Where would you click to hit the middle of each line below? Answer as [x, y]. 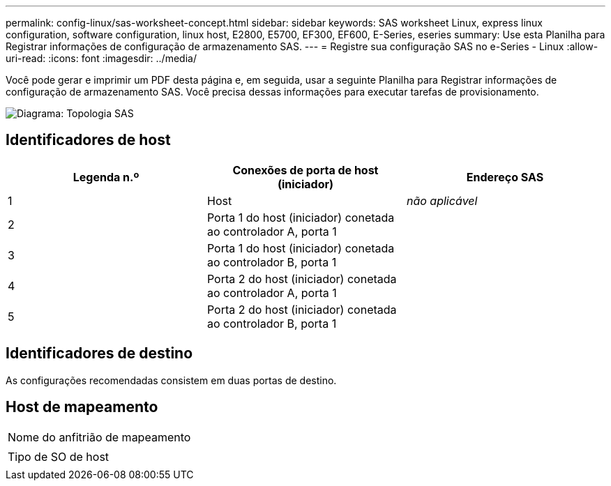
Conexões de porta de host [305, 170]
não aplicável [442, 200]
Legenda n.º [106, 177]
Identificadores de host [88, 140]
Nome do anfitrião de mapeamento [99, 437]
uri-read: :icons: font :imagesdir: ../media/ [101, 58]
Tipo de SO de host [59, 456]
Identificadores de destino [99, 354]
